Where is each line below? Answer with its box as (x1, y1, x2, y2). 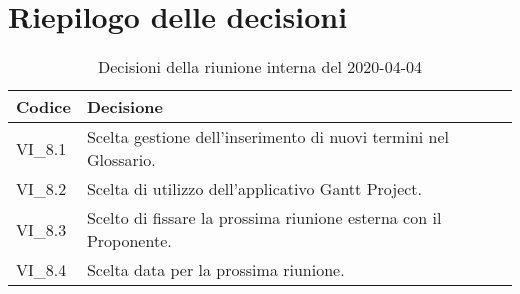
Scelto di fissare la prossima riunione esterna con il (86, 206, 442, 230)
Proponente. (86, 229, 172, 253)
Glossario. (86, 148, 156, 172)
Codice (16, 95, 71, 119)
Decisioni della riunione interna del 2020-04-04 (98, 55, 422, 79)
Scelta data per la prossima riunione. (86, 258, 345, 282)
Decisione (86, 95, 164, 119)
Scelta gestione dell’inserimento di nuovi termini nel (86, 125, 450, 149)
